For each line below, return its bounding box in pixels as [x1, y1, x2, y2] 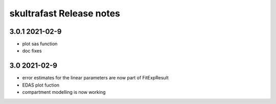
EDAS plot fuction [22, 82, 60, 88]
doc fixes [22, 48, 42, 54]
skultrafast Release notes [9, 8, 120, 19]
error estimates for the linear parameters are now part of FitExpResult [22, 75, 169, 81]
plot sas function [22, 41, 58, 47]
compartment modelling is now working [22, 89, 106, 95]
